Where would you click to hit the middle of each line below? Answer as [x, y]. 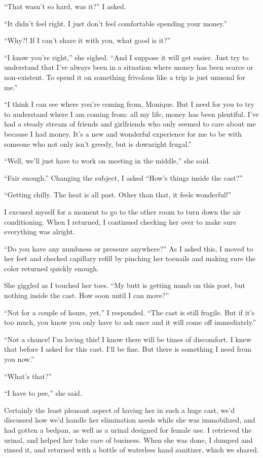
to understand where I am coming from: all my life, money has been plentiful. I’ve [131, 114]
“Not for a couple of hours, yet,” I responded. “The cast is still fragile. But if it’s [129, 312]
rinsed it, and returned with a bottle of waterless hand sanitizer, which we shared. [131, 450]
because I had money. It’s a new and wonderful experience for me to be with [123, 133]
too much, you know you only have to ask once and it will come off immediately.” [130, 322]
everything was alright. [40, 232]
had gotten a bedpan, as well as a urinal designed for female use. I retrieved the [128, 430]
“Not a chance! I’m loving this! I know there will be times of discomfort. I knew [128, 339]
